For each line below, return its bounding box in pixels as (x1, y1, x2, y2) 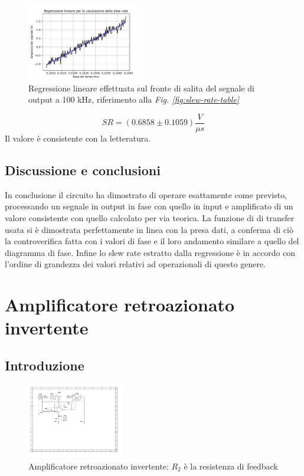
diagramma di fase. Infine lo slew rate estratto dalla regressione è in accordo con (5, 246, 296, 258)
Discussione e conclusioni (5, 161, 161, 179)
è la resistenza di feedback (184, 459, 278, 472)
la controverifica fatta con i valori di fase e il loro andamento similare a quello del (5, 235, 299, 247)
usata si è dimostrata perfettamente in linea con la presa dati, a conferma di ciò (5, 223, 293, 235)
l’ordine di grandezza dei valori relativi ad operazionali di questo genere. (5, 258, 266, 270)
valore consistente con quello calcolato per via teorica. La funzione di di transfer (5, 212, 295, 224)
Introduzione (5, 356, 84, 374)
